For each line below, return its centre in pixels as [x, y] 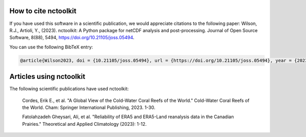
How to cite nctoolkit [43, 11]
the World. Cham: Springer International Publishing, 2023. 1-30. [89, 107]
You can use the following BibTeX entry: [51, 47]
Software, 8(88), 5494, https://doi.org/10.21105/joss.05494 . [72, 38]
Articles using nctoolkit [47, 77]
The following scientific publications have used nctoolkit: [69, 89]
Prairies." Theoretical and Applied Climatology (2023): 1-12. [84, 124]
